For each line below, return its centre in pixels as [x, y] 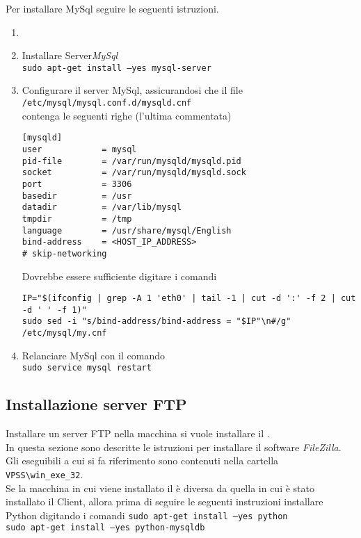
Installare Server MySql [70, 55]
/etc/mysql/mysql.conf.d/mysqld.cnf [107, 103]
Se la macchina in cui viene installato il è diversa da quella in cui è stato [160, 488]
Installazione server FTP [96, 404]
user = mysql [79, 149]
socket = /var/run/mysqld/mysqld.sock [134, 173]
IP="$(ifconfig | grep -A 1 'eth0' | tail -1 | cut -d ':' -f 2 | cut [189, 299]
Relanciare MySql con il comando [93, 355]
